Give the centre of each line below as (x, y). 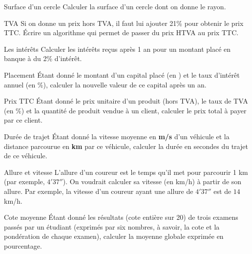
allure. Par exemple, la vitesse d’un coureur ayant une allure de (99, 191)
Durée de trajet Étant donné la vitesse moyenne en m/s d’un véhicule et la (117, 136)
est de (222, 191)
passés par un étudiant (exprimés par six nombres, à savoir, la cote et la (112, 226)
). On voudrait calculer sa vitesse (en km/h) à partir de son (152, 181)
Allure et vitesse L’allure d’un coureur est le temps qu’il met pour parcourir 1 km (126, 172)
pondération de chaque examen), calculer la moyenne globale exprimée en (114, 236)
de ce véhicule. (26, 156)
